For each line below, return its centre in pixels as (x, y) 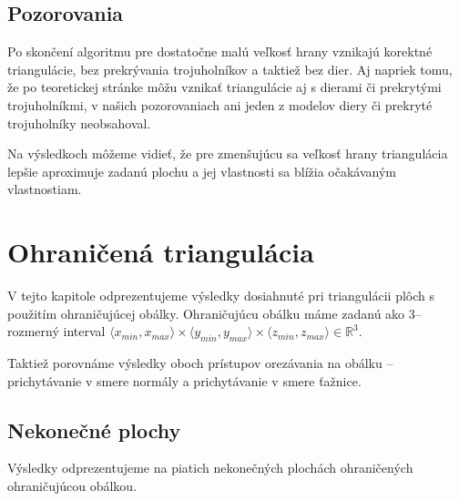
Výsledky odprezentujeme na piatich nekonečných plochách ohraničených (210, 468)
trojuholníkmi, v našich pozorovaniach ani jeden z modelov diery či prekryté (220, 104)
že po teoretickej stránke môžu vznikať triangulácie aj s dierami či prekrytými (224, 87)
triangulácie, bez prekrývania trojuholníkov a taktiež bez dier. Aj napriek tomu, (230, 69)
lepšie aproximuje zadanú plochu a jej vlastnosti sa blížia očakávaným (202, 171)
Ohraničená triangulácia (161, 252)
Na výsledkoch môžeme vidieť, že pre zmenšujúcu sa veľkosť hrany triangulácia (228, 153)
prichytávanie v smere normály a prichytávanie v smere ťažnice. (184, 380)
